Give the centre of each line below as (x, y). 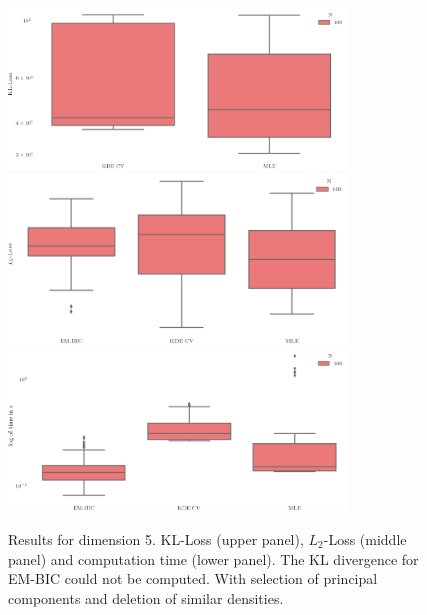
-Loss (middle (365, 538)
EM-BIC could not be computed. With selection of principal (193, 578)
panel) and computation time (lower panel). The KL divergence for (213, 558)
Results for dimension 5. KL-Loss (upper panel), (156, 538)
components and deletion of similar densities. (146, 597)
